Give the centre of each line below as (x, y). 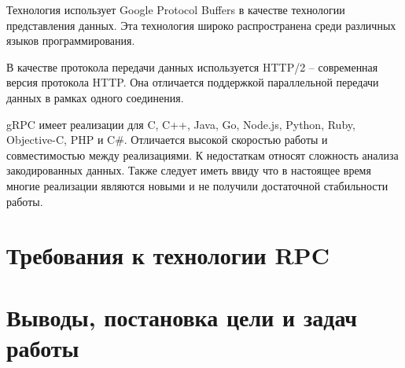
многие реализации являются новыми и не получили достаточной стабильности (197, 185)
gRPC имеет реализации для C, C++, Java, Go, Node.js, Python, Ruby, (181, 124)
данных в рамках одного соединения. (95, 97)
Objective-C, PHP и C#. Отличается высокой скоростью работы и (167, 140)
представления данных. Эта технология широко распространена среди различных (201, 25)
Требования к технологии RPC (168, 255)
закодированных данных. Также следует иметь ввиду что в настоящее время (189, 170)
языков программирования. (71, 40)
